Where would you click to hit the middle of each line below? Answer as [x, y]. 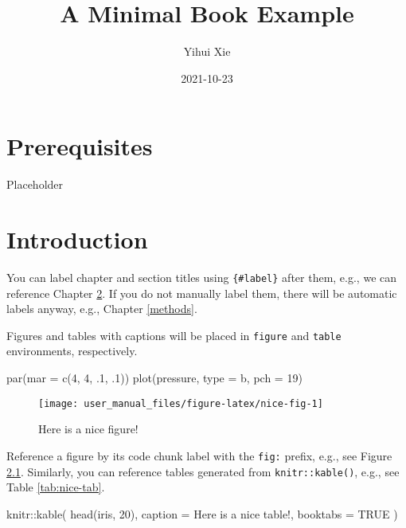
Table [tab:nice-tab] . [56, 487]
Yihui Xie [207, 51]
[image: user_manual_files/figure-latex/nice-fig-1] [181, 403]
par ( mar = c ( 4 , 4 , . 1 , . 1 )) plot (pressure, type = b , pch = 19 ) [154, 378]
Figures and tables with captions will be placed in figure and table [174, 335]
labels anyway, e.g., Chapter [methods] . [102, 309]
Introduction [77, 239]
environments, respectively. [72, 351]
